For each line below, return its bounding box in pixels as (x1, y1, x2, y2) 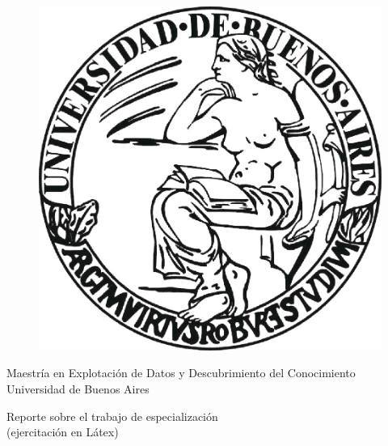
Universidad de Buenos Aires (6, 380, 150, 397)
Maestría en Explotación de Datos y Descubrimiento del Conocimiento (6, 364, 356, 381)
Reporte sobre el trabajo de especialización (6, 407, 218, 424)
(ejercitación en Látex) (6, 423, 119, 440)
